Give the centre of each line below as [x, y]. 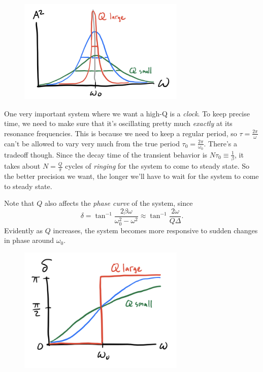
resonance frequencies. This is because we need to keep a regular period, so [121, 133]
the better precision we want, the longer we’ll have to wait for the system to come [131, 176]
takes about [22, 166]
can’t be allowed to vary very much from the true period [92, 143]
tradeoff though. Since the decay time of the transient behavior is [106, 154]
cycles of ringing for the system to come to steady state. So [157, 166]
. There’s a [220, 143]
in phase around [29, 240]
